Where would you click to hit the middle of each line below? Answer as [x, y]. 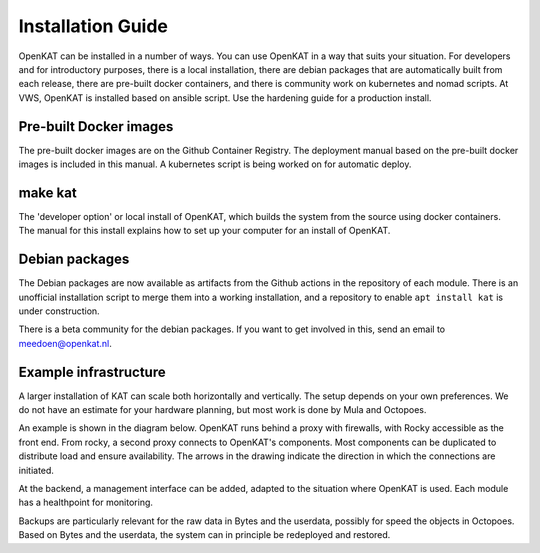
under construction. [59, 311]
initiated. [36, 470]
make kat [47, 192]
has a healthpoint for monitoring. [86, 502]
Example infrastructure [92, 371]
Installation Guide [93, 26]
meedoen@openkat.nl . [65, 343]
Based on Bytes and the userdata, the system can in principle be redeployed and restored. [204, 535]
